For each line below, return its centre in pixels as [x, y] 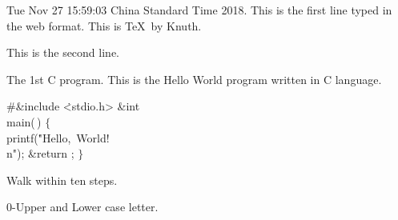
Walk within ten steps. [62, 180]
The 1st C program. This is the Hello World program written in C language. [194, 79]
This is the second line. [63, 52]
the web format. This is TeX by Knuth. [104, 25]
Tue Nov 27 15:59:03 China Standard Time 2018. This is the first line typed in [199, 10]
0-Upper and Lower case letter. [82, 207]
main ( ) [24, 121]
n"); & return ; [40, 153]
